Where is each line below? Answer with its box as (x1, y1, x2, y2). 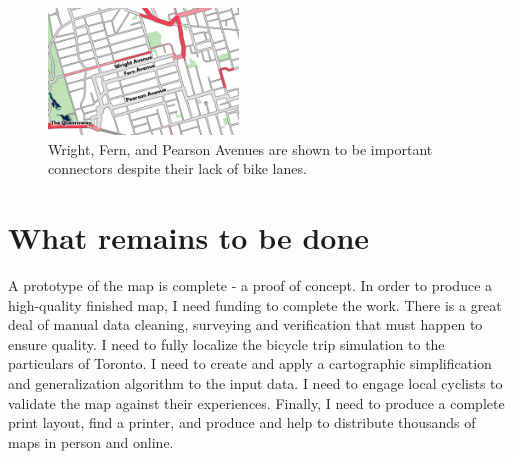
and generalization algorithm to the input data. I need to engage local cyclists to (8, 373, 503, 394)
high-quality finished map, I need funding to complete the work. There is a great (8, 294, 502, 315)
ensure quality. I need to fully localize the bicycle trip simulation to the (8, 333, 445, 354)
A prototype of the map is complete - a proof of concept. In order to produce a (8, 275, 493, 296)
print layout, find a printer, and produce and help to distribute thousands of (8, 412, 476, 433)
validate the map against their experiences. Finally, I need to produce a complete (8, 392, 505, 413)
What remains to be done (8, 217, 370, 258)
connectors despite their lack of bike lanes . (48, 158, 307, 179)
